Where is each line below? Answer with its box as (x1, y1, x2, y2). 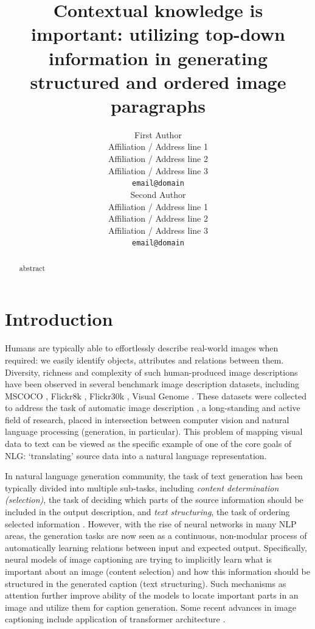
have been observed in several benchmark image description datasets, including (5, 378, 299, 390)
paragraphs (111, 93, 206, 118)
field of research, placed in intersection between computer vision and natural (5, 413, 289, 426)
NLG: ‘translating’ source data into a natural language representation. (5, 449, 267, 462)
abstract (19, 262, 46, 273)
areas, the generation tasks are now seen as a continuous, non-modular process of (5, 529, 307, 542)
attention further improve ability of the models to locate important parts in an (5, 589, 299, 602)
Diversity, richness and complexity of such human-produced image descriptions (5, 365, 298, 378)
